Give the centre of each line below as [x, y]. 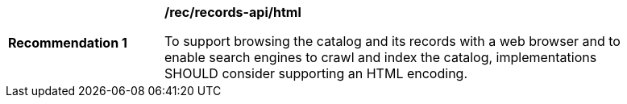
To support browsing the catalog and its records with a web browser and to [392, 41]
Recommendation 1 [68, 43]
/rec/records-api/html [233, 12]
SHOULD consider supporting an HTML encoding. [316, 73]
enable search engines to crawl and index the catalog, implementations [381, 57]
